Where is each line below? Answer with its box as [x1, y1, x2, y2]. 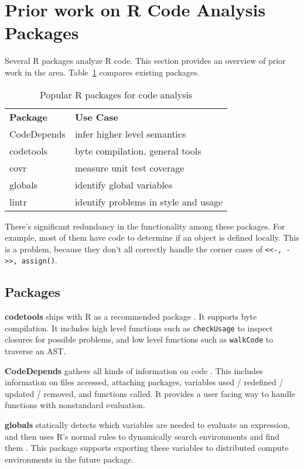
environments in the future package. [5, 453, 134, 465]
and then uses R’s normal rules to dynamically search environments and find [5, 430, 280, 442]
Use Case [74, 109, 118, 124]
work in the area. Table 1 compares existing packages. [5, 66, 200, 78]
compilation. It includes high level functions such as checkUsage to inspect [5, 321, 273, 334]
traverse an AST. [5, 345, 66, 357]
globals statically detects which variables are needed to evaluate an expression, [5, 419, 290, 431]
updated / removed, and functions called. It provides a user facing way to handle [5, 387, 295, 399]
